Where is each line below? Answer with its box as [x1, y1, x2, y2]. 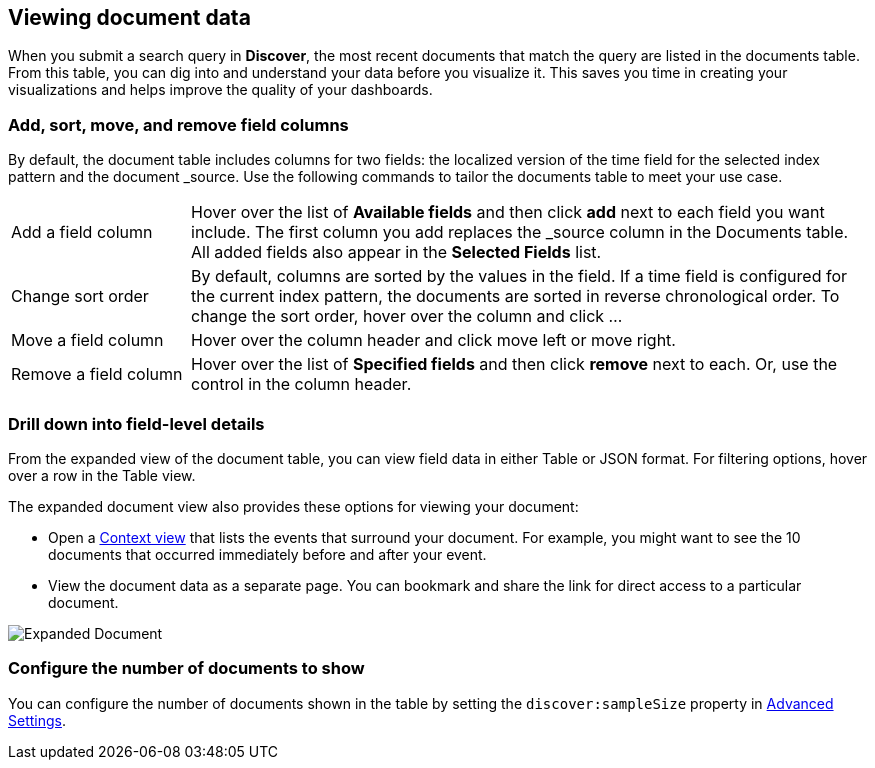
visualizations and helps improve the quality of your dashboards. [8, 81, 433, 99]
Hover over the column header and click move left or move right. [191, 330, 676, 351]
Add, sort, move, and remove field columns [8, 114, 349, 135]
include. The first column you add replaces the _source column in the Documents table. [191, 222, 849, 243]
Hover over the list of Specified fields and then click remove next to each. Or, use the [191, 354, 838, 375]
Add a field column [11, 222, 153, 243]
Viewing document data [8, 5, 251, 30]
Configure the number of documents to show [8, 658, 365, 679]
